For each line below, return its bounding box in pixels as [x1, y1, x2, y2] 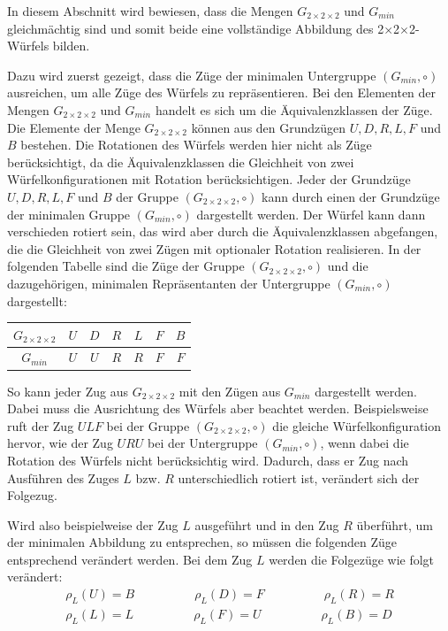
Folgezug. [7, 486, 57, 504]
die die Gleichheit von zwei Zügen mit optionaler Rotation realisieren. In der [7, 239, 421, 258]
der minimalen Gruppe [7, 204, 131, 223]
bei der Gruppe [106, 416, 190, 435]
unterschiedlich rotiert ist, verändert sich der [178, 468, 420, 487]
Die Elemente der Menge [7, 118, 140, 136]
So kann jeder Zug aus [7, 381, 129, 400]
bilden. [52, 36, 90, 55]
